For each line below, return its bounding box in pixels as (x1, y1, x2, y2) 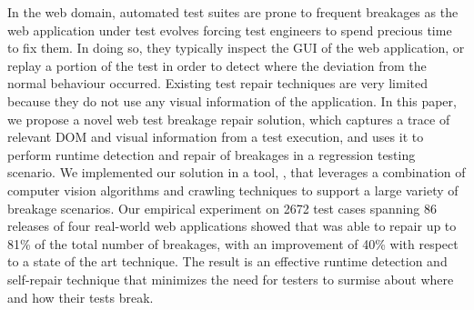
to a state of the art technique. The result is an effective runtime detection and (7, 252, 448, 271)
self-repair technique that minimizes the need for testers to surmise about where (7, 269, 454, 288)
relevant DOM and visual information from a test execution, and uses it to (7, 127, 424, 146)
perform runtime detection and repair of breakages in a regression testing (7, 145, 416, 164)
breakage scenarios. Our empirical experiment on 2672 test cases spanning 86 (7, 198, 437, 217)
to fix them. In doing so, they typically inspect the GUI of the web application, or (7, 38, 465, 57)
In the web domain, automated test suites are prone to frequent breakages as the (7, 3, 459, 21)
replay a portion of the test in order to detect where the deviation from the (7, 55, 427, 75)
